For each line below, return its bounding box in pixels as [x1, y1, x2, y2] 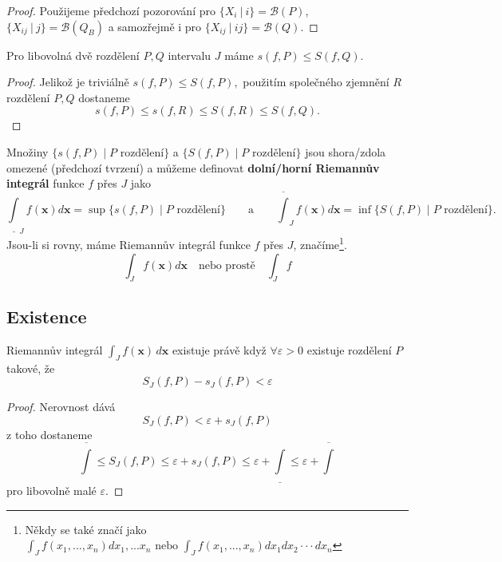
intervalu [168, 46, 211, 63]
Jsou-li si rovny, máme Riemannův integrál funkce [6, 236, 251, 253]
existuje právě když [172, 341, 267, 358]
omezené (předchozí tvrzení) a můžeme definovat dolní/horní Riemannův [6, 159, 380, 176]
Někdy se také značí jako [25, 520, 147, 537]
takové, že [6, 359, 55, 376]
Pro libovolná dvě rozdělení [6, 46, 140, 63]
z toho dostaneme [6, 425, 93, 442]
